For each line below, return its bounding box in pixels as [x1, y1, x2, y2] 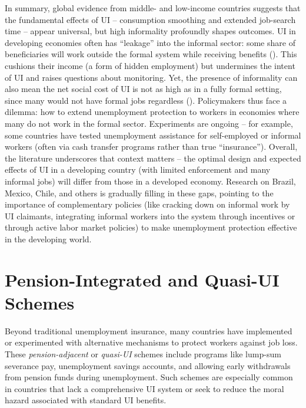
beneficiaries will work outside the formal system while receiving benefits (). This [5, 48, 297, 60]
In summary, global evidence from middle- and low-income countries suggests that [5, 2, 301, 14]
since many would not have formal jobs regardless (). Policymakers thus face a [5, 94, 287, 106]
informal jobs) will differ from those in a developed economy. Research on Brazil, [5, 175, 296, 187]
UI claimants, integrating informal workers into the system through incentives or [5, 209, 295, 222]
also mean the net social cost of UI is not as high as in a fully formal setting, [5, 83, 282, 95]
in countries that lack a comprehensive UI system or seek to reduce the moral [5, 382, 284, 394]
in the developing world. [5, 232, 92, 245]
